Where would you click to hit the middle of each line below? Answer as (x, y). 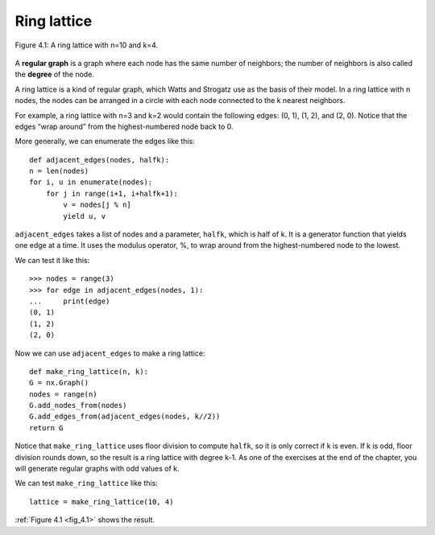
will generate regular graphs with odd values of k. (97, 469)
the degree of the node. (54, 74)
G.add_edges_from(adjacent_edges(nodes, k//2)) (125, 417)
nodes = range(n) (63, 394)
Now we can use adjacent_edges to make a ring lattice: (110, 353)
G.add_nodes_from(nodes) (78, 405)
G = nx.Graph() (59, 383)
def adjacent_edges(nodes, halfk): (99, 160)
